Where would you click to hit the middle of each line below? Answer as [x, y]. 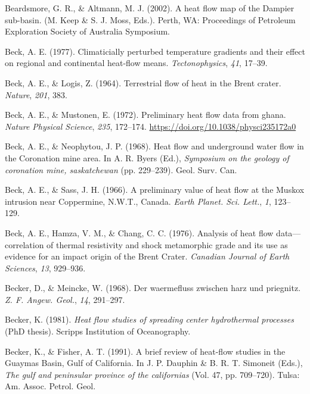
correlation [24, 244]
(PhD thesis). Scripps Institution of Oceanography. [98, 331]
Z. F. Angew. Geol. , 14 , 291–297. [65, 299]
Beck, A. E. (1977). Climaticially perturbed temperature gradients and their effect [155, 51]
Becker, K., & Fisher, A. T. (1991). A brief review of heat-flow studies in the [145, 351]
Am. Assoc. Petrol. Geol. [50, 386]
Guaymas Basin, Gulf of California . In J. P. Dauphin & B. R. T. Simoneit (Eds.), [154, 363]
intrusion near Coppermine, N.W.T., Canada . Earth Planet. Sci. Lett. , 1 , [138, 201]
